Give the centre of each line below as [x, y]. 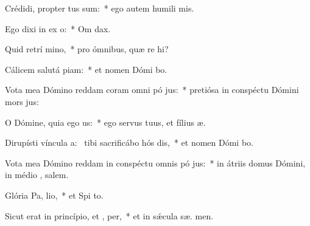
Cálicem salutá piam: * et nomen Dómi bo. [86, 69]
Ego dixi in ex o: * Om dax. [58, 28]
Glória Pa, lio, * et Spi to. [54, 195]
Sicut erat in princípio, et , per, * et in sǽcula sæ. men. [109, 215]
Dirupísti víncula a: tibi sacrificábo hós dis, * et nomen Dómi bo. [129, 142]
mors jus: [22, 101]
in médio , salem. [37, 175]
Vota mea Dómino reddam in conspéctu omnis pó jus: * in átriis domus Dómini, [155, 163]
